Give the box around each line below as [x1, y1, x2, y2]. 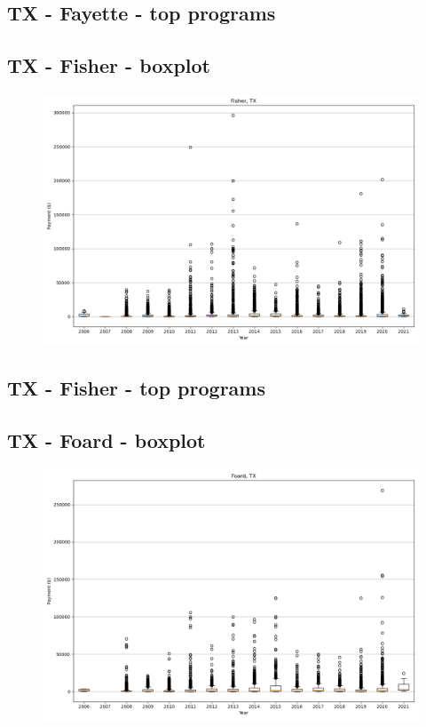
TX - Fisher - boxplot [7, 52, 211, 79]
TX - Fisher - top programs [7, 374, 265, 402]
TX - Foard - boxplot [7, 427, 206, 454]
